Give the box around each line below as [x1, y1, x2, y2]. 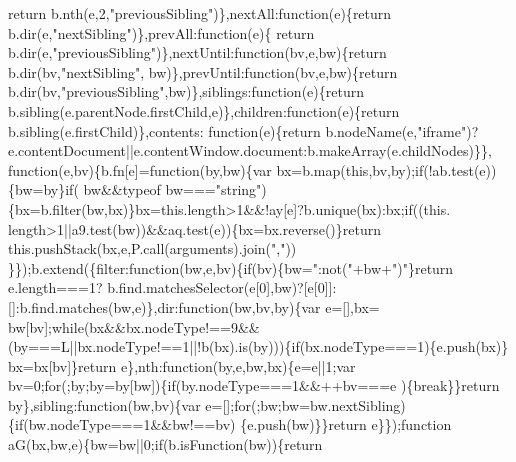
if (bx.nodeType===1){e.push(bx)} [291, 336, 509, 357]
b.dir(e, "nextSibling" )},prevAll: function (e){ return [8, 22, 315, 43]
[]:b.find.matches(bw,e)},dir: [8, 296, 179, 317]
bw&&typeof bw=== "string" [83, 179, 262, 200]
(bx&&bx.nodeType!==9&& [83, 316, 260, 337]
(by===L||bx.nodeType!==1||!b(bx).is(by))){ [8, 336, 292, 357]
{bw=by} [8, 179, 66, 200]
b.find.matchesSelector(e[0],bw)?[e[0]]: [107, 277, 337, 298]
